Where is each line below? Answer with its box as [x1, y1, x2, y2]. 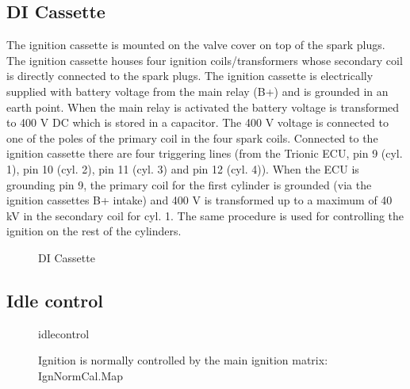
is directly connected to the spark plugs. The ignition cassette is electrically [6, 67, 374, 84]
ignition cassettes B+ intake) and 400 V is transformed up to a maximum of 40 [6, 192, 393, 208]
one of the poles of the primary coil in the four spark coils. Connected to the [6, 129, 378, 146]
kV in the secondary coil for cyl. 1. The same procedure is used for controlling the [6, 207, 404, 223]
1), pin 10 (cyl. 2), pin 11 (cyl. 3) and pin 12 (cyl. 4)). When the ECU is [6, 160, 359, 177]
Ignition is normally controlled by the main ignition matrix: [38, 352, 328, 368]
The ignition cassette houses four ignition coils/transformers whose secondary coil [6, 51, 403, 68]
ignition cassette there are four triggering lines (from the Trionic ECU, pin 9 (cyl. [6, 145, 403, 162]
